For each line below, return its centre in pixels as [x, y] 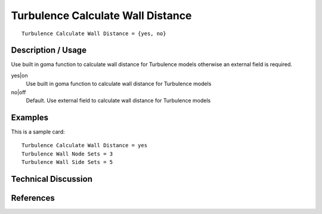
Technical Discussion [52, 179]
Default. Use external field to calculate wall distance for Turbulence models [118, 101]
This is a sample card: [38, 132]
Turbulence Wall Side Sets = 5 [67, 162]
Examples [30, 117]
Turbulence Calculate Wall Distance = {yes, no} [94, 33]
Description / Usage [49, 50]
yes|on [19, 75]
